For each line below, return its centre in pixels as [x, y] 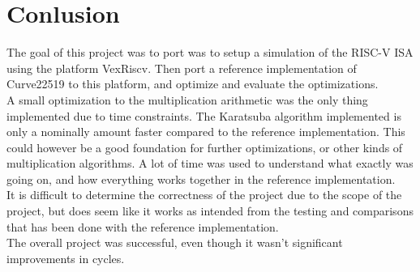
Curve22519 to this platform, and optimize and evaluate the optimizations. [193, 84]
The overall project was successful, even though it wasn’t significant [175, 242]
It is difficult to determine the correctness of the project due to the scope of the [204, 195]
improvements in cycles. [66, 258]
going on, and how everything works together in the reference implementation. [201, 178]
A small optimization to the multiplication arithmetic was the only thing [187, 99]
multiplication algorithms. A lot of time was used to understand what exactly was [210, 163]
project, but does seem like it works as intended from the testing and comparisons [210, 211]
